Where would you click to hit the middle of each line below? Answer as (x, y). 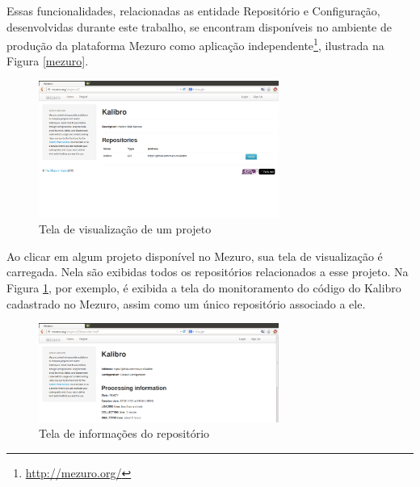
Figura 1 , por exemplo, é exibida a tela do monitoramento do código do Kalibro (204, 287)
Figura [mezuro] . (48, 61)
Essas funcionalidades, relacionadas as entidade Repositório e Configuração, (193, 10)
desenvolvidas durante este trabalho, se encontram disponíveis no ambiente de (199, 26)
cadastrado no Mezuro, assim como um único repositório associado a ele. (186, 303)
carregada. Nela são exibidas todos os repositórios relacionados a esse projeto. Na (208, 272)
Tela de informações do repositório (124, 433)
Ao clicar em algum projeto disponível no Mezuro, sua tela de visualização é (195, 256)
